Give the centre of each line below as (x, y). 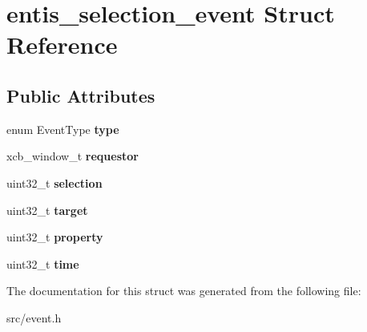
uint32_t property (55, 237)
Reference (62, 45)
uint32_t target (47, 210)
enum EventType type (63, 129)
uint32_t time (43, 263)
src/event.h (34, 317)
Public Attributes (81, 95)
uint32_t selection (54, 182)
